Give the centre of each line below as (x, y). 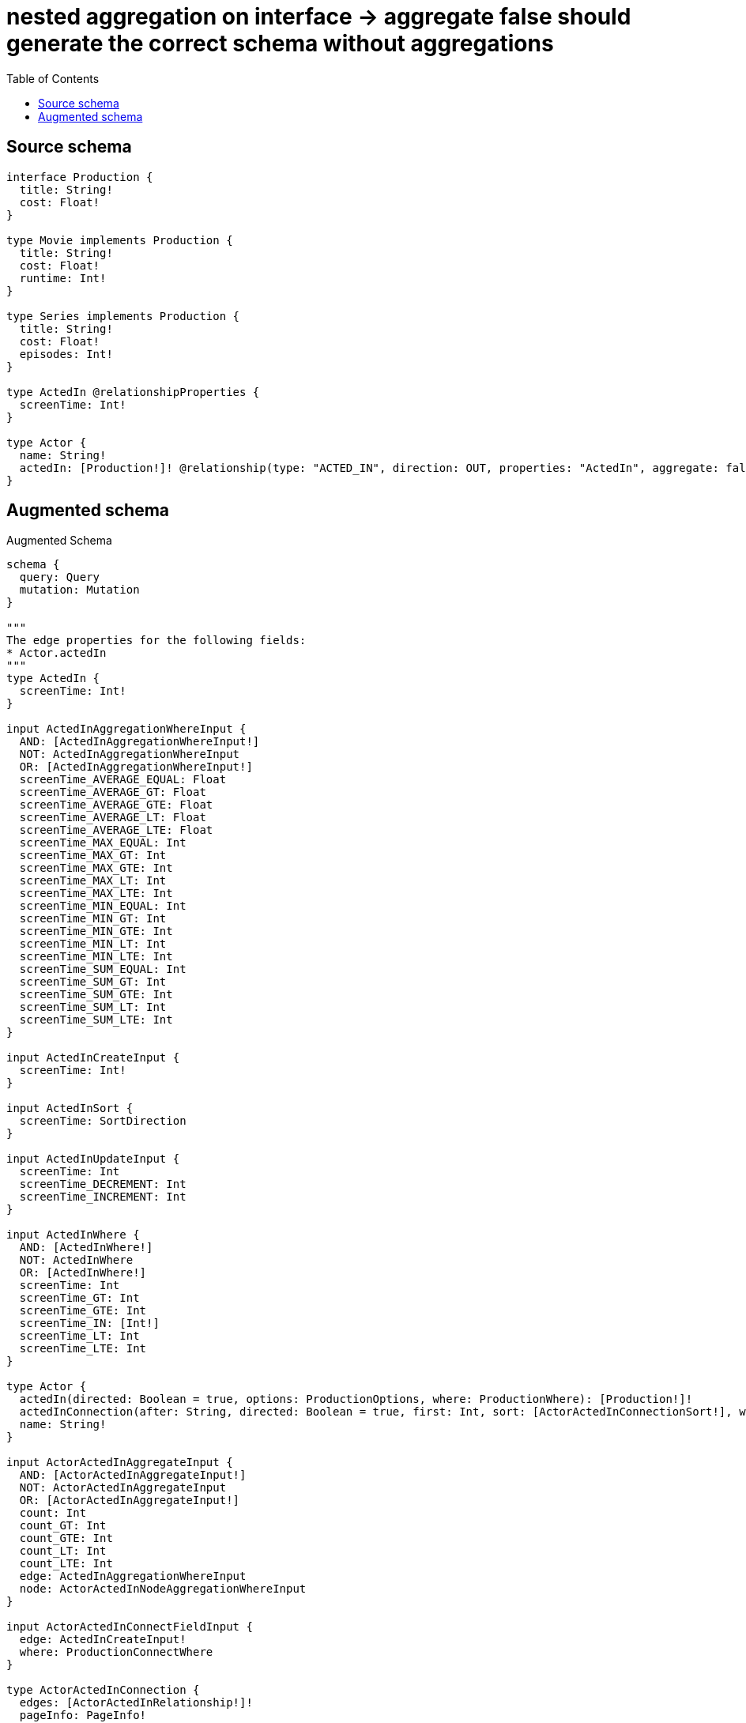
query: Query (60, 577)
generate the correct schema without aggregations (280, 43)
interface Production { (80, 177)
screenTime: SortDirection (103, 1121)
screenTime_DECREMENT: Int (103, 1184)
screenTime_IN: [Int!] (89, 1323)
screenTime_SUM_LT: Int (93, 1007)
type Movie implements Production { (120, 240)
